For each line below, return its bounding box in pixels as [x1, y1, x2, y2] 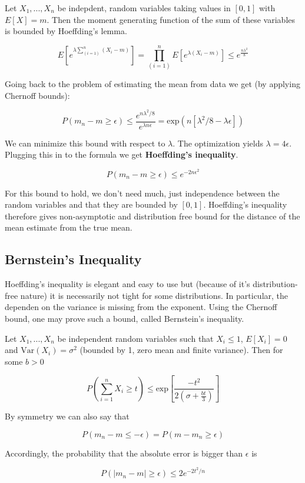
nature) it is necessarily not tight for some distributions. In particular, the [20, 289, 289, 301]
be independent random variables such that [57, 332, 214, 344]
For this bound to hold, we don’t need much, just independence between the [5, 186, 280, 199]
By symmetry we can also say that [5, 410, 130, 422]
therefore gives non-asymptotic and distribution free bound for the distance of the [5, 209, 300, 222]
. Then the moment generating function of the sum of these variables [47, 13, 296, 25]
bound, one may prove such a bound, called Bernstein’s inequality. [5, 312, 244, 324]
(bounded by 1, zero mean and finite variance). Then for [79, 344, 283, 356]
